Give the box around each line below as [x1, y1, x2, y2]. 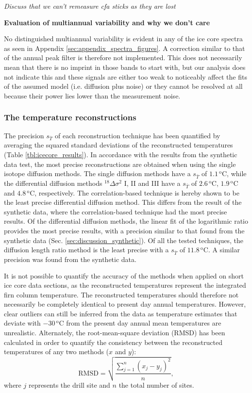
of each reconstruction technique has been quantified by [54, 130, 220, 140]
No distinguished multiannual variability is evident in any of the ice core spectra [4, 33, 243, 44]
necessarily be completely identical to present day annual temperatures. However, [4, 299, 246, 309]
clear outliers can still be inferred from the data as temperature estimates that [4, 308, 237, 318]
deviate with [4, 318, 41, 328]
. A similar [208, 245, 240, 255]
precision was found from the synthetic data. [4, 254, 136, 264]
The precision [4, 130, 44, 140]
